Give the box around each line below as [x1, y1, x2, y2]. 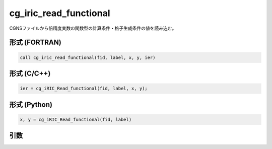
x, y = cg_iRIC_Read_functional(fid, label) [20, 116, 132, 122]
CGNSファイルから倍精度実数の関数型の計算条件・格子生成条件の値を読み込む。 [9, 25, 177, 31]
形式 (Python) [9, 100, 53, 109]
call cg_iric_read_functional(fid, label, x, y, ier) [20, 54, 156, 60]
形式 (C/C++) [9, 69, 51, 78]
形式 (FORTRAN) [9, 38, 61, 47]
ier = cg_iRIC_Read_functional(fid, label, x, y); [20, 86, 148, 92]
